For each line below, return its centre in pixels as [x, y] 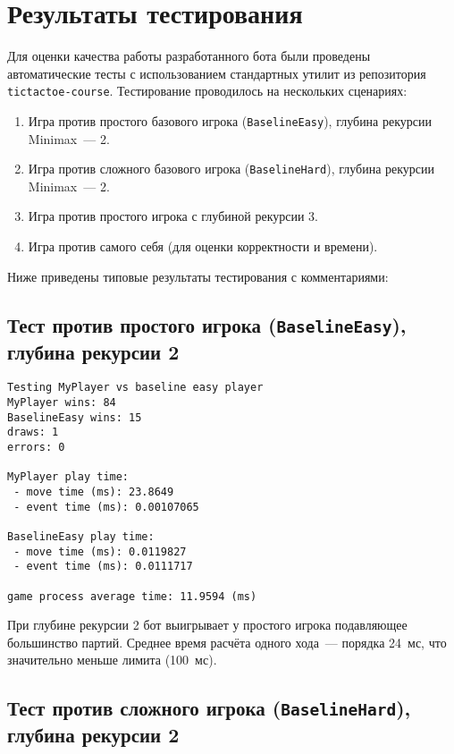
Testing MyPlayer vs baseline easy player [135, 388]
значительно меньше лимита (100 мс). [112, 660]
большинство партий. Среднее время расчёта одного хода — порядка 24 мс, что [227, 642]
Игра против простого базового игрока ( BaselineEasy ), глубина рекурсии [230, 120]
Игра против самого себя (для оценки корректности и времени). [203, 246]
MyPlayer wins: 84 [62, 403]
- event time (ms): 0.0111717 [103, 567]
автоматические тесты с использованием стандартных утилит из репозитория [217, 73]
